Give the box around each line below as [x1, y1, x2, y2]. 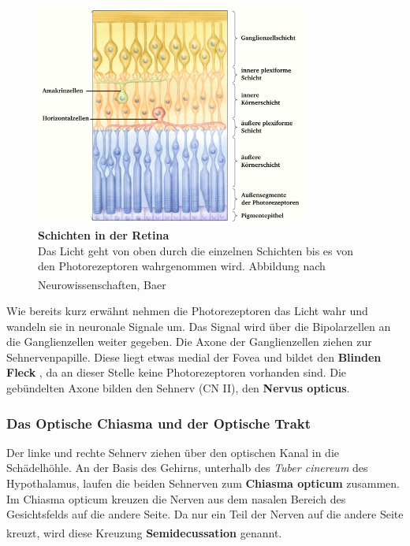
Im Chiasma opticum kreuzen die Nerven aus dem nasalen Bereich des [6, 490, 346, 507]
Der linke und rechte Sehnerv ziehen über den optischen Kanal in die [6, 444, 340, 460]
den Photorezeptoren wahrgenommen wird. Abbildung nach [38, 258, 326, 274]
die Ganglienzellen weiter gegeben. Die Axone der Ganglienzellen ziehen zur [6, 333, 372, 350]
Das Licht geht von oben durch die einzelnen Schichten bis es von [38, 242, 354, 258]
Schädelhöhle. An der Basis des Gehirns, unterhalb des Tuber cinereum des [6, 459, 368, 476]
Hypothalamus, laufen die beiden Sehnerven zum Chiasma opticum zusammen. [6, 475, 400, 492]
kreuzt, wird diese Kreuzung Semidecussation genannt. [6, 524, 282, 540]
